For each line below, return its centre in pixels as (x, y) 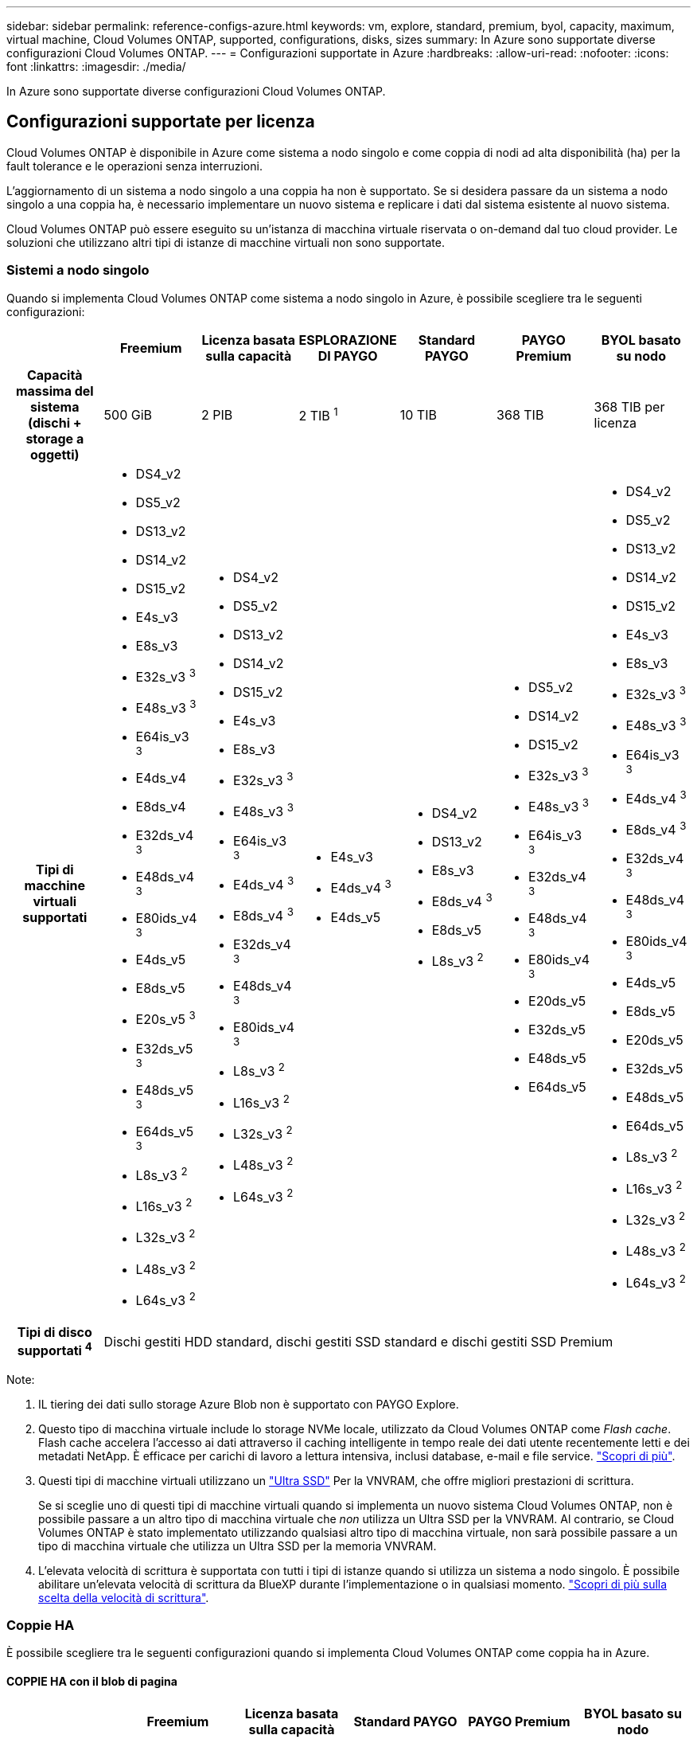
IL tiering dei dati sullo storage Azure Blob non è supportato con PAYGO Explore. (249, 1404)
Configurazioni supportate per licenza (161, 122)
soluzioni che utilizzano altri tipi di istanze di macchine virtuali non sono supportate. (226, 242)
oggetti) (55, 454)
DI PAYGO (348, 356)
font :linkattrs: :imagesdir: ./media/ (96, 66)
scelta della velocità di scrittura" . (124, 1597)
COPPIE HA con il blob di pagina (92, 1681)
